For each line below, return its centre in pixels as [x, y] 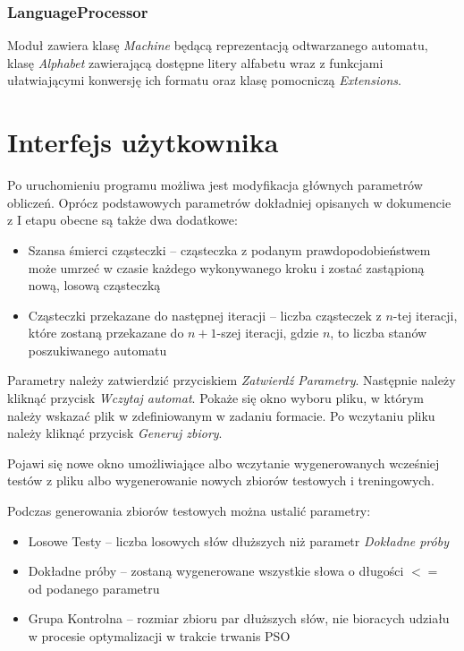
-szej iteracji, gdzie [268, 333]
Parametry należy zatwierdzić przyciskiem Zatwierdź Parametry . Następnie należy [232, 380]
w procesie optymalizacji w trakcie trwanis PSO [159, 636]
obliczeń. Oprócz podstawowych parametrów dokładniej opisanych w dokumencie [229, 202]
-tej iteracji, [425, 315]
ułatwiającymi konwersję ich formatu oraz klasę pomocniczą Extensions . [204, 80]
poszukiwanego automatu [97, 350]
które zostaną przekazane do [106, 333]
